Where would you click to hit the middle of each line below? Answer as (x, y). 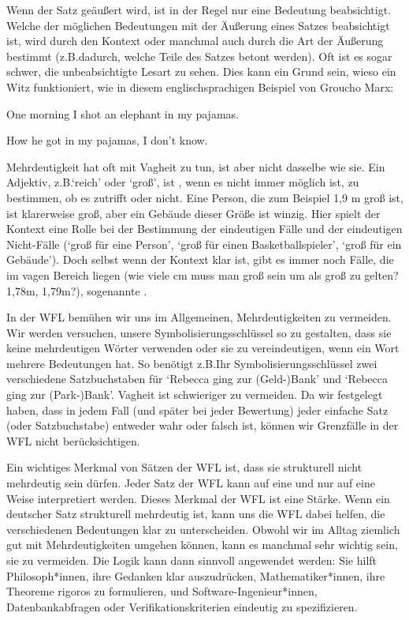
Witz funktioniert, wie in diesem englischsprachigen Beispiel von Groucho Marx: (200, 86)
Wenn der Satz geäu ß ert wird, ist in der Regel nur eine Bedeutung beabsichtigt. (199, 9)
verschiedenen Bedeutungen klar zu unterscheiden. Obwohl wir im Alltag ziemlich (203, 529)
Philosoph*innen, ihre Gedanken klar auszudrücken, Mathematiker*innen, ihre (196, 575)
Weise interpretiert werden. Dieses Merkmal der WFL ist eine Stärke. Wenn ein (198, 498)
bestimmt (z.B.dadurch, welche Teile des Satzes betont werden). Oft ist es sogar (199, 56)
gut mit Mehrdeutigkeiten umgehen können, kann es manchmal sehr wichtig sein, (202, 545)
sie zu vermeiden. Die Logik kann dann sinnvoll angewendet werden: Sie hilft (192, 560)
